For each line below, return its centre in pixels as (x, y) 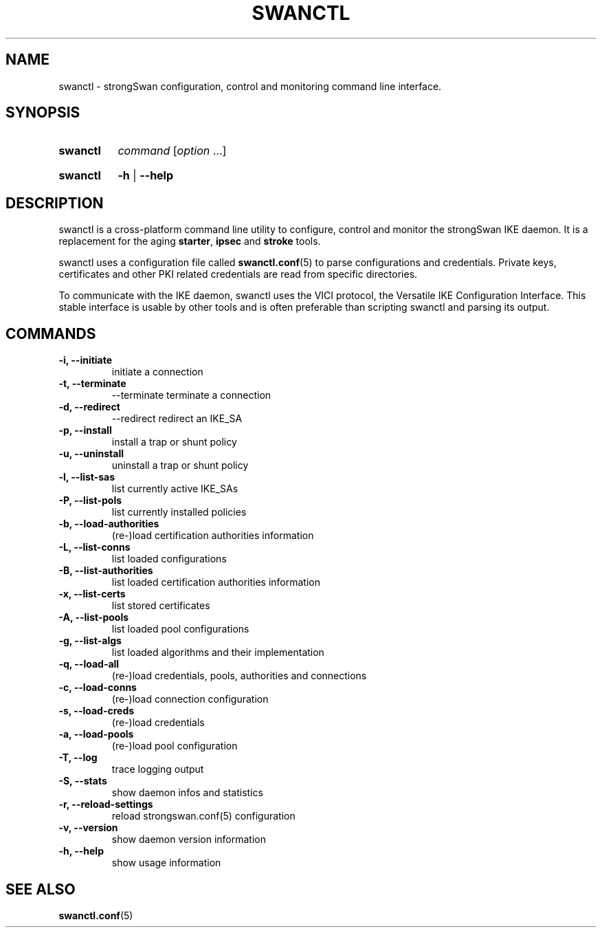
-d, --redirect (89, 407)
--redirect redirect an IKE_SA (177, 419)
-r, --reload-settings (106, 804)
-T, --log (78, 758)
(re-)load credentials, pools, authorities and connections (239, 676)
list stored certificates (161, 606)
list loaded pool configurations (180, 629)
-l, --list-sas (87, 477)
